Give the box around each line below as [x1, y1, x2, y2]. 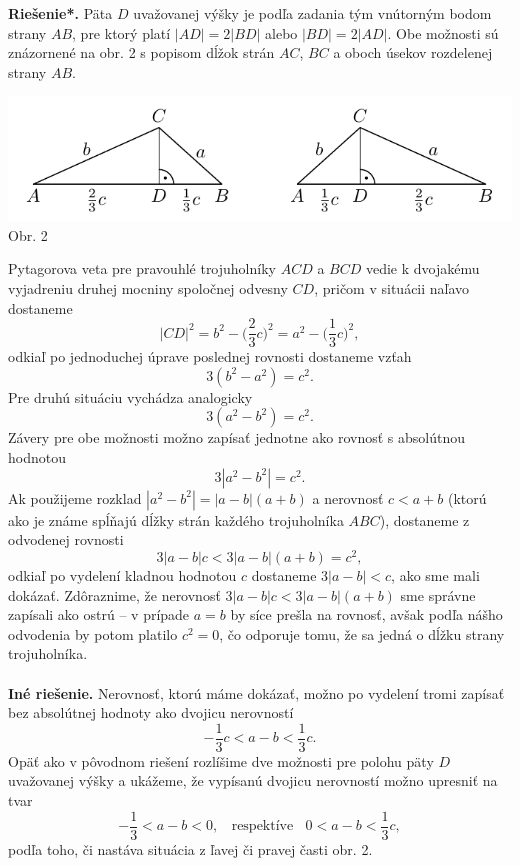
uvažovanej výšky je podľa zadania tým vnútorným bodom [133, 3, 492, 23]
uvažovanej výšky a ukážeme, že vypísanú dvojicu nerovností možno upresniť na [8, 770, 498, 791]
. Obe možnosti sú [387, 22, 499, 43]
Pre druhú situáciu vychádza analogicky [8, 386, 253, 407]
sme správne [400, 584, 476, 605]
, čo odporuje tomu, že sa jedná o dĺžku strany [219, 623, 505, 644]
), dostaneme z [379, 509, 470, 530]
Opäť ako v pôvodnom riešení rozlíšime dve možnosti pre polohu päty [8, 750, 434, 771]
